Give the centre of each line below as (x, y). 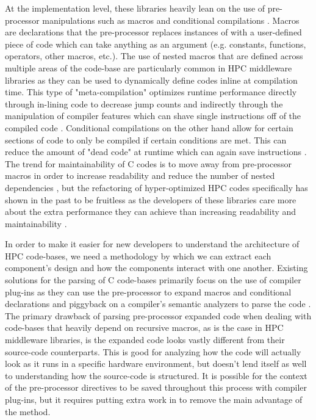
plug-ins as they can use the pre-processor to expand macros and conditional (148, 291)
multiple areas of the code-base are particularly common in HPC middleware (149, 67)
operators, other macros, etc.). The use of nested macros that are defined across (154, 56)
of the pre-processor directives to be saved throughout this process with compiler (156, 387)
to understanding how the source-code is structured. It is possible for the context (156, 375)
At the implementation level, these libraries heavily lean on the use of (135, 8)
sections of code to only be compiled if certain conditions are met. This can (146, 139)
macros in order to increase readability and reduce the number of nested (140, 176)
